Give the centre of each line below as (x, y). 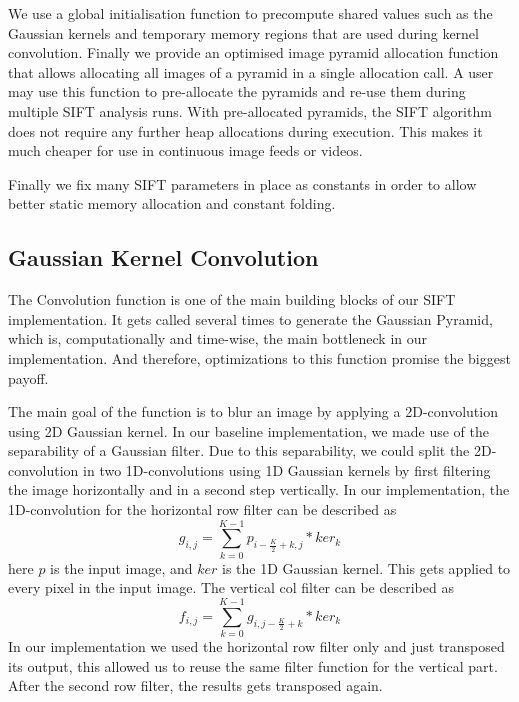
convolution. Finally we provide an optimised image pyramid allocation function (253, 52)
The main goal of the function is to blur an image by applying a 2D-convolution (253, 411)
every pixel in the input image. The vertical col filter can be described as (231, 587)
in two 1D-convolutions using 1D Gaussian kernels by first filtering (287, 469)
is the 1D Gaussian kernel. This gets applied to (366, 567)
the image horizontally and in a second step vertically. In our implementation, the (259, 489)
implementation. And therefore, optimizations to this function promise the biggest (259, 357)
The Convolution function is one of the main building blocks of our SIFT (232, 299)
